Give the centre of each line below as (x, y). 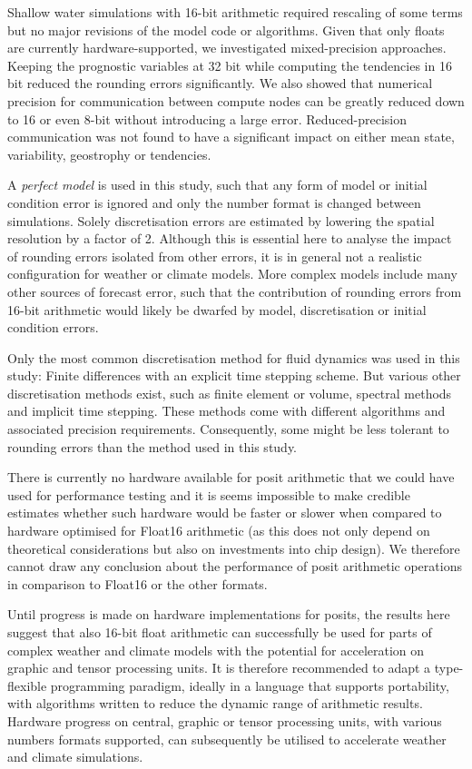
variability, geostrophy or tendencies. (109, 154)
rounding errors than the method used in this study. (152, 446)
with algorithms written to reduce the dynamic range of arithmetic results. (215, 703)
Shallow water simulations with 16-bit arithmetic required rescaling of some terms (235, 12)
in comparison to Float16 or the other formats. (138, 583)
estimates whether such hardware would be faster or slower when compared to (225, 513)
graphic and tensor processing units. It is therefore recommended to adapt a (219, 668)
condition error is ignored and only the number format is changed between (214, 202)
